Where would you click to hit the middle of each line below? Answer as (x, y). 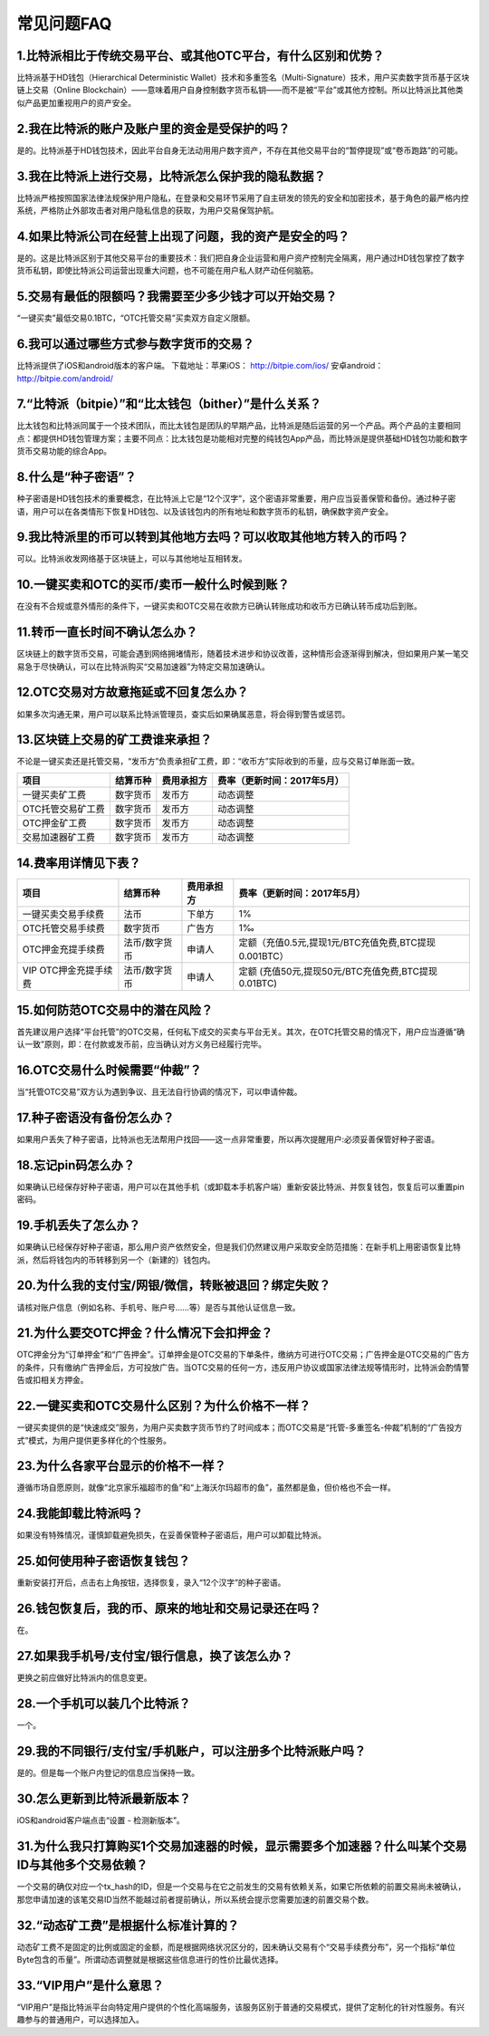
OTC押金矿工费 (55, 822)
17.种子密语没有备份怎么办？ (96, 1117)
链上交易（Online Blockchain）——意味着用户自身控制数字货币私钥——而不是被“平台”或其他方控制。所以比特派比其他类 (240, 90)
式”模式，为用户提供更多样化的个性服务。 (94, 1440)
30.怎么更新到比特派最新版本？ (104, 1798)
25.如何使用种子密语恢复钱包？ (103, 1561)
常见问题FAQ (64, 24)
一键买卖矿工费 (54, 794)
